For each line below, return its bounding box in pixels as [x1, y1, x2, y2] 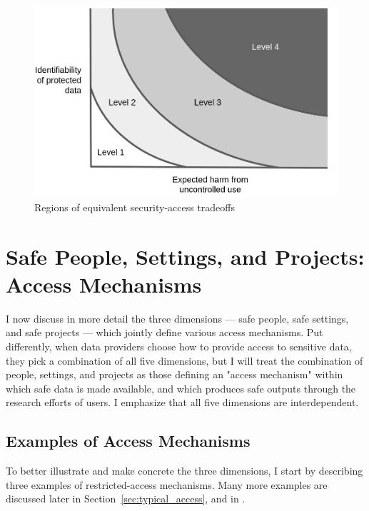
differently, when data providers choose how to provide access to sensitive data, [6, 339, 352, 354]
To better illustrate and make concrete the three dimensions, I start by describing [6, 463, 363, 478]
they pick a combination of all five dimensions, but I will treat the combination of [6, 353, 363, 368]
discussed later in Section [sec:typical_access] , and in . [6, 491, 246, 506]
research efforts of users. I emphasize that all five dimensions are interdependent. [6, 395, 359, 410]
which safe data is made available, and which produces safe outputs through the [6, 380, 356, 395]
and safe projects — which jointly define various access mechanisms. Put [6, 325, 323, 340]
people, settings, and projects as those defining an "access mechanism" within [6, 367, 343, 382]
